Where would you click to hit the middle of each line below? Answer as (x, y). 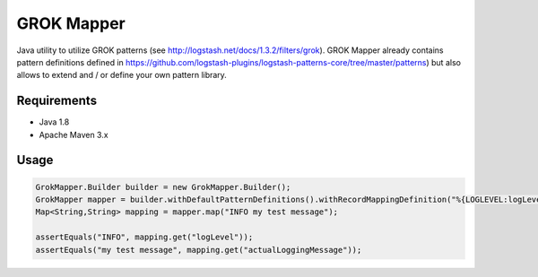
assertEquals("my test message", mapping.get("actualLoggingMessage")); (199, 250)
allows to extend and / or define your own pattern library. (122, 75)
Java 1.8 (54, 122)
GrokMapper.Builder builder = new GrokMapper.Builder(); (163, 187)
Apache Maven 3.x (74, 134)
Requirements (57, 101)
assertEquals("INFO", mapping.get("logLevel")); (144, 237)
